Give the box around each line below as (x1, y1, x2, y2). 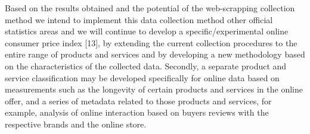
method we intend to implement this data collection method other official (5, 13, 273, 25)
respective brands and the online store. (5, 117, 147, 130)
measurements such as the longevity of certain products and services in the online (5, 83, 303, 95)
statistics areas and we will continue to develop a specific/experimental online (5, 25, 289, 37)
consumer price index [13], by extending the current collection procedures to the (5, 36, 297, 49)
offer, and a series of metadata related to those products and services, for (5, 94, 272, 107)
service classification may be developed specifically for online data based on (5, 71, 280, 84)
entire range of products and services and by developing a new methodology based (5, 48, 305, 60)
